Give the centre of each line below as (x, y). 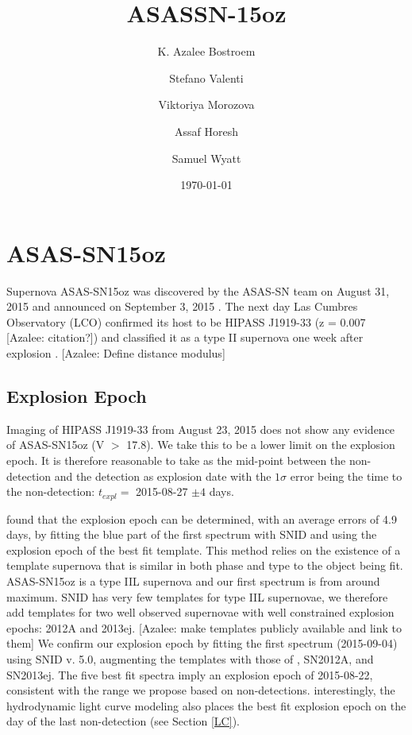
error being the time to (346, 476)
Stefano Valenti (206, 77)
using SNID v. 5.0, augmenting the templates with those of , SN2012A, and (190, 658)
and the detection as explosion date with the (163, 476)
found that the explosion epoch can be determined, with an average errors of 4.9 (202, 518)
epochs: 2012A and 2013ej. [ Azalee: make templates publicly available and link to (204, 627)
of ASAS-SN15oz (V (56, 445)
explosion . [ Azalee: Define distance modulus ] (116, 353)
